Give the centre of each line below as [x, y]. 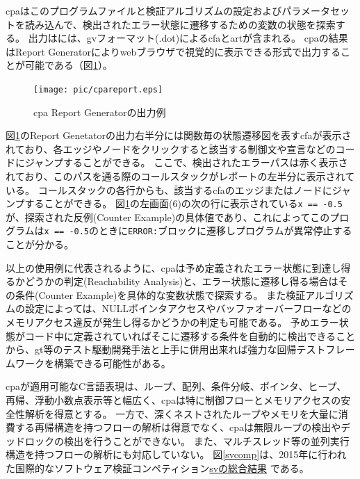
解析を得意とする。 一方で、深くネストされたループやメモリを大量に [181, 413]
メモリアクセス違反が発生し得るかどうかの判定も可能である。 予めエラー [172, 322]
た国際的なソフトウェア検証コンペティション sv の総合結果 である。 [157, 468]
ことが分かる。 [40, 244]
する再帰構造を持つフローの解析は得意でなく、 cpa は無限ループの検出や [178, 427]
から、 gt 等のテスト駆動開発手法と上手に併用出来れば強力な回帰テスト [166, 349]
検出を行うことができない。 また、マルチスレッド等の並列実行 [206, 440]
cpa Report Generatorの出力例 [100, 112]
